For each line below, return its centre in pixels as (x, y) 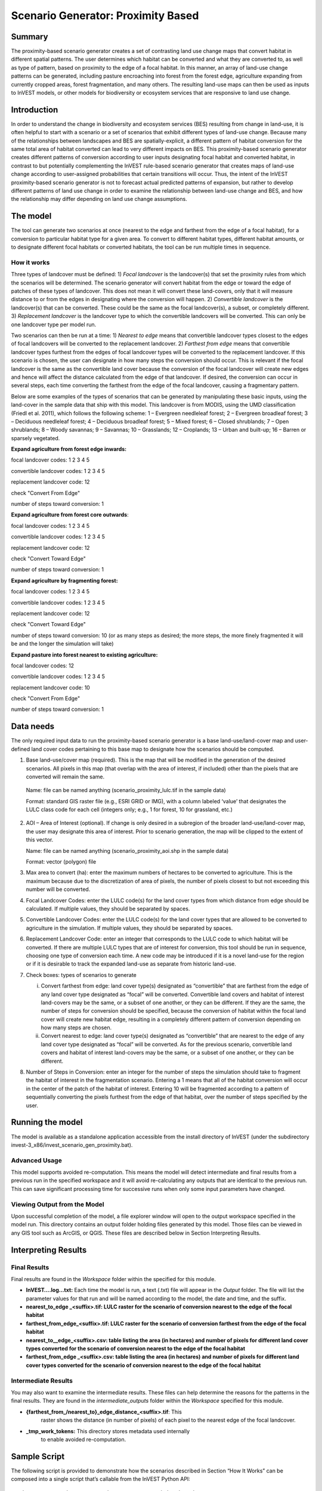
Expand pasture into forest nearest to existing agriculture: (84, 655)
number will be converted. (58, 889)
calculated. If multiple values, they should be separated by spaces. (108, 909)
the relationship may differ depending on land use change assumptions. (99, 199)
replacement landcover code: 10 (51, 687)
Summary (30, 37)
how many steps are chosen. (76, 1028)
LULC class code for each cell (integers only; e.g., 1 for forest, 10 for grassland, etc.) (129, 810)
